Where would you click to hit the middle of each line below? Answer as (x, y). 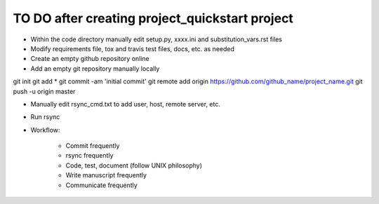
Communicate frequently (102, 185)
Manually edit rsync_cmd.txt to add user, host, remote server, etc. (126, 104)
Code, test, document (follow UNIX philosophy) (134, 165)
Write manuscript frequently (106, 175)
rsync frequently (89, 156)
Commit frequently (93, 146)
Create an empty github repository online (90, 59)
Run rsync (45, 117)
